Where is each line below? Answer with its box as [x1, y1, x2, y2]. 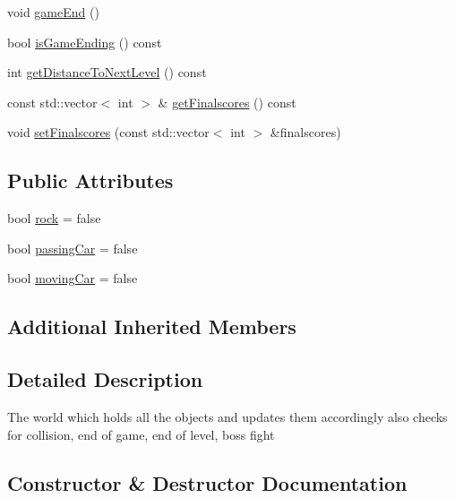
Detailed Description [7, 365, 203, 393]
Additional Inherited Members [7, 313, 296, 340]
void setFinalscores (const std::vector [7, 123, 210, 142]
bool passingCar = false [7, 238, 138, 257]
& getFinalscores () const [158, 92, 296, 111]
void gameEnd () [7, 3, 99, 21]
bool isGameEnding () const [7, 32, 162, 51]
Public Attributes [7, 167, 174, 194]
